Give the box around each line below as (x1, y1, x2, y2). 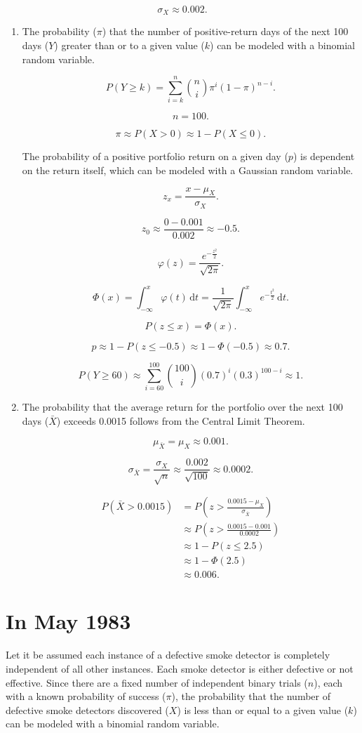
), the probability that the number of (171, 689, 330, 704)
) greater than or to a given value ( (54, 38, 205, 53)
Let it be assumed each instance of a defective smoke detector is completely (6, 647, 330, 662)
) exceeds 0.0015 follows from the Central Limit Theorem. (56, 413, 305, 428)
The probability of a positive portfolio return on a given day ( (22, 149, 288, 164)
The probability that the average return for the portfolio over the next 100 (22, 399, 343, 414)
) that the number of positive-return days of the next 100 (102, 24, 349, 39)
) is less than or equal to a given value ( (177, 702, 349, 717)
